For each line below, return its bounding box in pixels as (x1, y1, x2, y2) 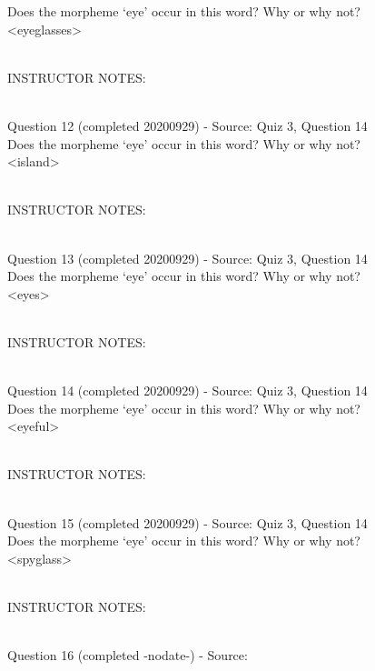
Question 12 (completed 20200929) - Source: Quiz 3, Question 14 (7, 115, 368, 135)
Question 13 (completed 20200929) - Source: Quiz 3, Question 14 (7, 248, 368, 267)
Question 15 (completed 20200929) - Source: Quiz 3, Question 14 (7, 513, 368, 532)
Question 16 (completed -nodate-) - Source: (7, 646, 248, 665)
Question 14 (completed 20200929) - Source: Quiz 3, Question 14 (7, 381, 368, 400)
